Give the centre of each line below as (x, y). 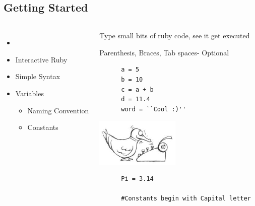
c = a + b (137, 89)
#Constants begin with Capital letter (186, 199)
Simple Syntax (38, 76)
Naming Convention (58, 110)
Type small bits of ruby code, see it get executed (175, 36)
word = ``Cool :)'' (154, 109)
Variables (29, 93)
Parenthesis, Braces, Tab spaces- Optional (164, 52)
